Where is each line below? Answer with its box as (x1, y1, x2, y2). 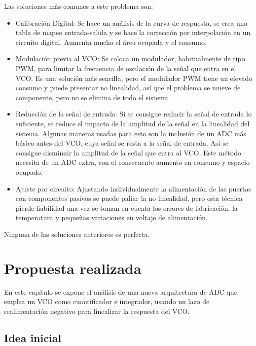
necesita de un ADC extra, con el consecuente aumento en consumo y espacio (15, 157, 250, 167)
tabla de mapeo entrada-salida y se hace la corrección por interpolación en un (15, 27, 251, 38)
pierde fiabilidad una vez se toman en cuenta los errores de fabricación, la (15, 202, 238, 213)
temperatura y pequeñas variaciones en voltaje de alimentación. (15, 212, 208, 223)
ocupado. (15, 166, 43, 177)
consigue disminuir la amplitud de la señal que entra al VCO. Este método (15, 147, 241, 157)
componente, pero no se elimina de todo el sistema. (15, 92, 170, 102)
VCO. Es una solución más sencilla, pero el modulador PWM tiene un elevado (15, 73, 253, 83)
